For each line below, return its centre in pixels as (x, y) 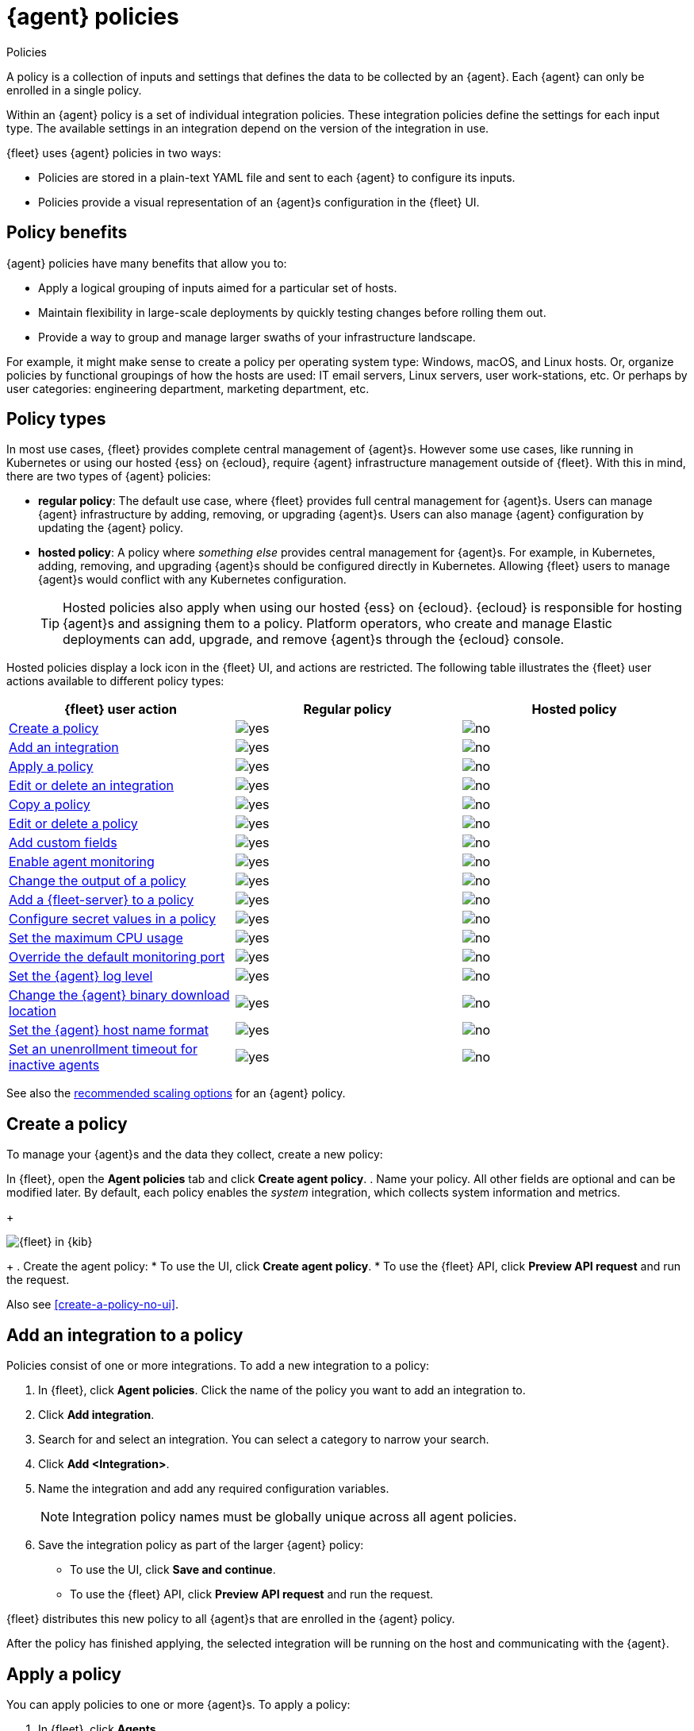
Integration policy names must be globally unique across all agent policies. (295, 1517)
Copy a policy (50, 805)
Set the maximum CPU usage (96, 938)
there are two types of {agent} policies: (109, 476)
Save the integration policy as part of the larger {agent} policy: (201, 1545)
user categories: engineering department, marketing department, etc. (188, 388)
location (33, 1011)
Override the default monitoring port (117, 957)
